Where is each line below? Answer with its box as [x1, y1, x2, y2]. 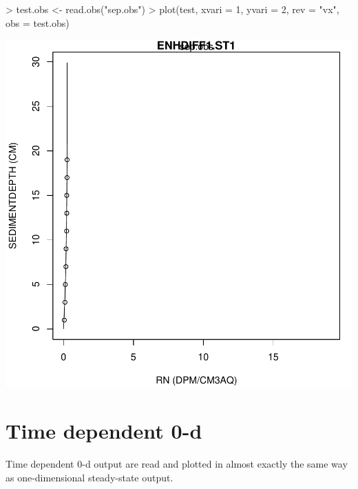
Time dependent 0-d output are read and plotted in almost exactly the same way [6, 456, 348, 470]
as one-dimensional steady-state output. [6, 470, 173, 484]
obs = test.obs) [6, 15, 70, 30]
